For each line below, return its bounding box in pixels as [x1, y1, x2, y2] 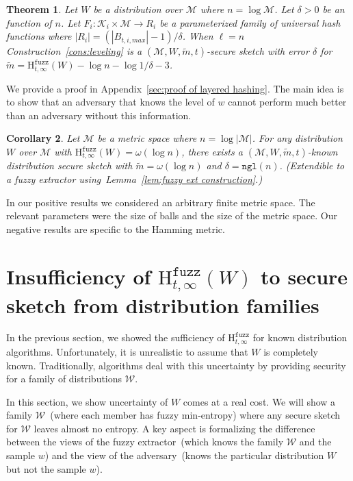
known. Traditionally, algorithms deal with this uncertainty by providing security [6, 358, 346, 372]
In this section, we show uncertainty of [6, 394, 168, 408]
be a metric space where [97, 131, 197, 145]
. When [182, 29, 213, 43]
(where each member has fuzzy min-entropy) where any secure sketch [50, 408, 341, 422]
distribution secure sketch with [6, 158, 133, 173]
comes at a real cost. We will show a [183, 394, 336, 408]
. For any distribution [252, 131, 343, 145]
